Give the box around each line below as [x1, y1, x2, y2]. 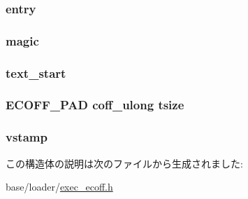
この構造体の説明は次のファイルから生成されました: [6, 156, 243, 170]
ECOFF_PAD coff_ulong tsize [6, 96, 184, 114]
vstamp [6, 128, 48, 146]
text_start [6, 64, 66, 81]
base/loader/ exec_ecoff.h [6, 179, 113, 194]
